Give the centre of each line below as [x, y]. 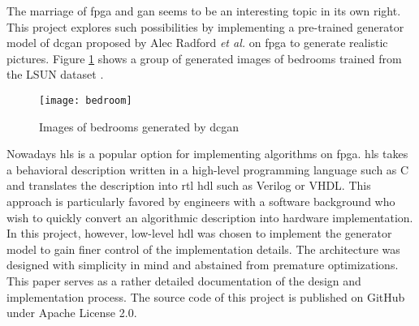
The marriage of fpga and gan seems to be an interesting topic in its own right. [204, 11]
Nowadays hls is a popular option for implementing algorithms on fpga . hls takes [207, 154]
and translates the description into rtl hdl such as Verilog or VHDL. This [189, 185]
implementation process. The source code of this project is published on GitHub [206, 296]
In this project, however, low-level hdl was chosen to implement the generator [199, 233]
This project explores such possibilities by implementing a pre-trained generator [205, 26]
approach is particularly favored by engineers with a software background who [201, 201]
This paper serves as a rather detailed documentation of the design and [184, 280]
